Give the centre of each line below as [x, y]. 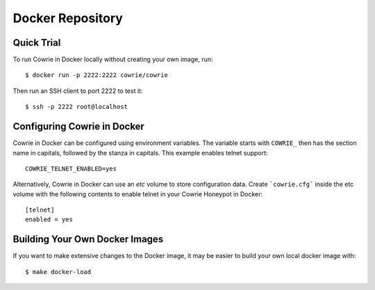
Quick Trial [37, 43]
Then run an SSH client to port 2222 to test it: [78, 91]
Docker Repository [68, 18]
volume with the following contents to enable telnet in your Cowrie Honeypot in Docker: [138, 194]
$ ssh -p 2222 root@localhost [77, 107]
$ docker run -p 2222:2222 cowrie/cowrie [97, 75]
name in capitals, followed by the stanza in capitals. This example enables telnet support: [140, 153]
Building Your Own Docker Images [88, 239]
